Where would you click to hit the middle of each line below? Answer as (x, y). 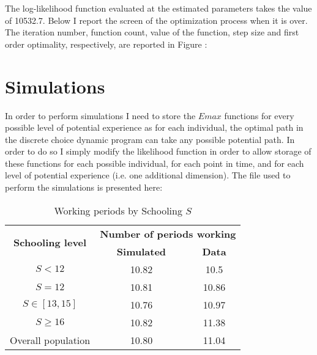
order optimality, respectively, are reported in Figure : (106, 44)
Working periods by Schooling (118, 210)
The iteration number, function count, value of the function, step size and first (152, 32)
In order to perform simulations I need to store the (100, 115)
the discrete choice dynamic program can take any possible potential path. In (150, 139)
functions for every (259, 115)
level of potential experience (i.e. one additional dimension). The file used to (148, 175)
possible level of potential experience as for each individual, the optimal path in (154, 127)
